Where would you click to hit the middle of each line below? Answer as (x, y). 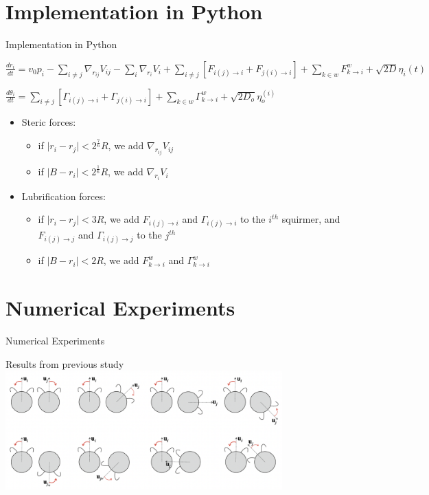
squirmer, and (311, 219)
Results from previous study (65, 363)
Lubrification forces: (63, 196)
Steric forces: (49, 122)
